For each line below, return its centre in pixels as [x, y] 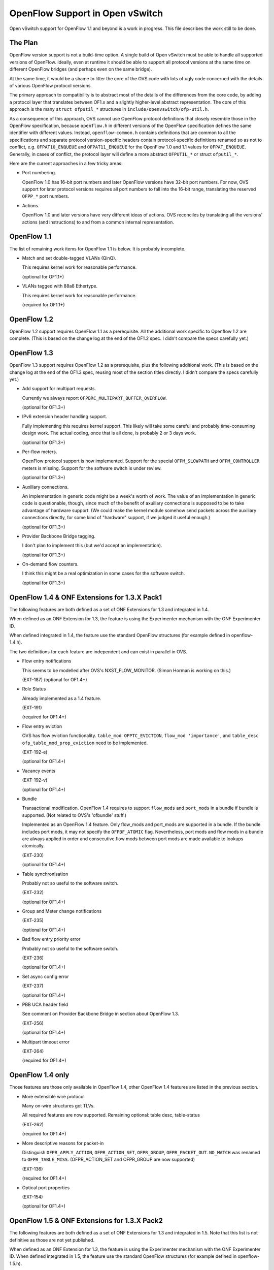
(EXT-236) [33, 958]
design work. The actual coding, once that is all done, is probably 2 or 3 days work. [109, 433]
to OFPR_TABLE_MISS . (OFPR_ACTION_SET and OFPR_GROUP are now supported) [109, 1160]
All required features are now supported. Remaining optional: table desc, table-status [111, 1115]
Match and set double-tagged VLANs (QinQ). [69, 258]
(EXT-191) [32, 708]
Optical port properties [46, 1187]
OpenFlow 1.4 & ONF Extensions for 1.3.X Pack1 [86, 597]
